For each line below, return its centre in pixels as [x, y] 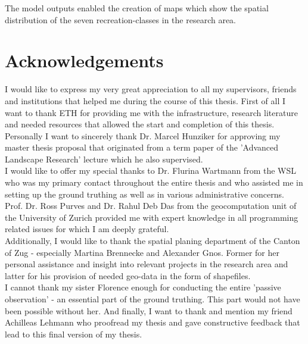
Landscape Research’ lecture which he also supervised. [104, 159]
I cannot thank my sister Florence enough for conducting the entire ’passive [143, 287]
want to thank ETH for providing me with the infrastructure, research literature [151, 112]
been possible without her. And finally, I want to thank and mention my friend [149, 310]
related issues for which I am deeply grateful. [87, 229]
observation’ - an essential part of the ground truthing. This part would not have [153, 299]
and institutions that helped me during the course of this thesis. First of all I [145, 100]
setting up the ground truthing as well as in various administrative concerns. [144, 194]
